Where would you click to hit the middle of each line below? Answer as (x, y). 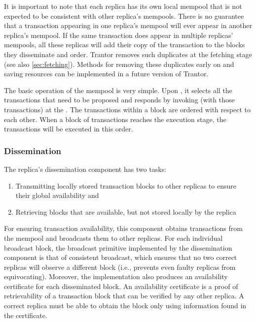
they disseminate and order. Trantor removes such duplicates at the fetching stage (128, 54)
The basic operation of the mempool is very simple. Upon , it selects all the (118, 90)
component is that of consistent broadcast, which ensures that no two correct (121, 257)
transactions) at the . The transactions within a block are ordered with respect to (127, 109)
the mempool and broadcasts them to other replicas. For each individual (113, 238)
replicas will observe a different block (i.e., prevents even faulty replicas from (120, 267)
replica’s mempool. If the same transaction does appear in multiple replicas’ (119, 35)
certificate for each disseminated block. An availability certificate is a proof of (121, 286)
